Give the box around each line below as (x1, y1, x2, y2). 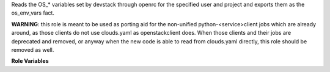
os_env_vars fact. (11, 9, 55, 16)
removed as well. (11, 46, 54, 53)
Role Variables (11, 57, 49, 65)
